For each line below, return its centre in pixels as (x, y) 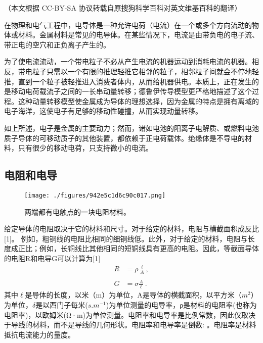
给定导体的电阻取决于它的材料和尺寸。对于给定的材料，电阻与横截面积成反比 (131, 229)
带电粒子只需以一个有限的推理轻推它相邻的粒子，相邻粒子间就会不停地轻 (138, 71)
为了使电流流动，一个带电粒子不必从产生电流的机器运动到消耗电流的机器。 (128, 61)
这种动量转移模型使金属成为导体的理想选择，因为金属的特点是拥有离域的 (138, 101)
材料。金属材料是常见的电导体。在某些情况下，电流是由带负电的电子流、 (138, 35)
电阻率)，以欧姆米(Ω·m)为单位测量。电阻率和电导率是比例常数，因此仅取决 (130, 314)
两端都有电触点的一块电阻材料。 (77, 211)
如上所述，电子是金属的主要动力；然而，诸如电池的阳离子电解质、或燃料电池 (131, 128)
